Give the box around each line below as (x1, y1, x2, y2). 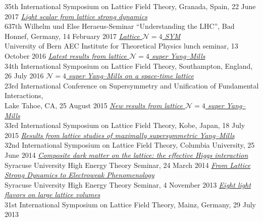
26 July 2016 (5, 70, 44, 81)
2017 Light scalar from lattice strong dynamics (5, 11, 147, 21)
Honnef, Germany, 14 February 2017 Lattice (5, 30, 140, 41)
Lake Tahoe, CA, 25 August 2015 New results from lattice (5, 100, 183, 110)
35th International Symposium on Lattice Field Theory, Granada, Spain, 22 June (5, 1, 256, 11)
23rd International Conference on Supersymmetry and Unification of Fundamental (5, 80, 259, 91)
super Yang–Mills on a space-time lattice (69, 70, 194, 81)
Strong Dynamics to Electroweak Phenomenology (5, 169, 154, 180)
